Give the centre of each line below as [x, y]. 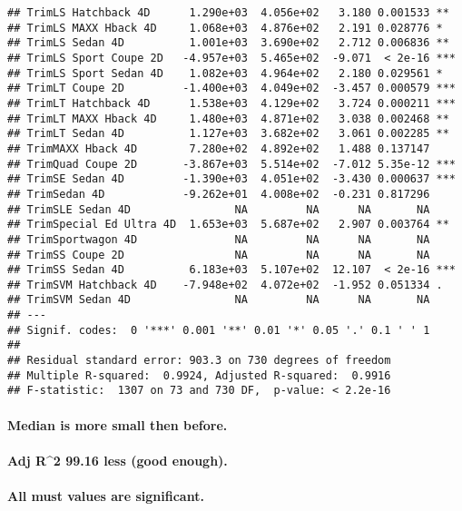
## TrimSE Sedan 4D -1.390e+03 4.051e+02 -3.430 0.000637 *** [231, 179]
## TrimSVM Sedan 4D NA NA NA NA [219, 300]
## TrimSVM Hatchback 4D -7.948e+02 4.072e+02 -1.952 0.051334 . [225, 285]
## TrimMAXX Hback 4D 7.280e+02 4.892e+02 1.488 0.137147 [219, 148]
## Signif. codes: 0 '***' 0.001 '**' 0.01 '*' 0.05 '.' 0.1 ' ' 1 [219, 330]
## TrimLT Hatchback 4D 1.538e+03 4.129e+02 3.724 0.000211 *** [231, 103]
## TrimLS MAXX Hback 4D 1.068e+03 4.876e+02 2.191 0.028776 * [225, 28]
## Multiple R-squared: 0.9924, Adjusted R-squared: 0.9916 [199, 375]
